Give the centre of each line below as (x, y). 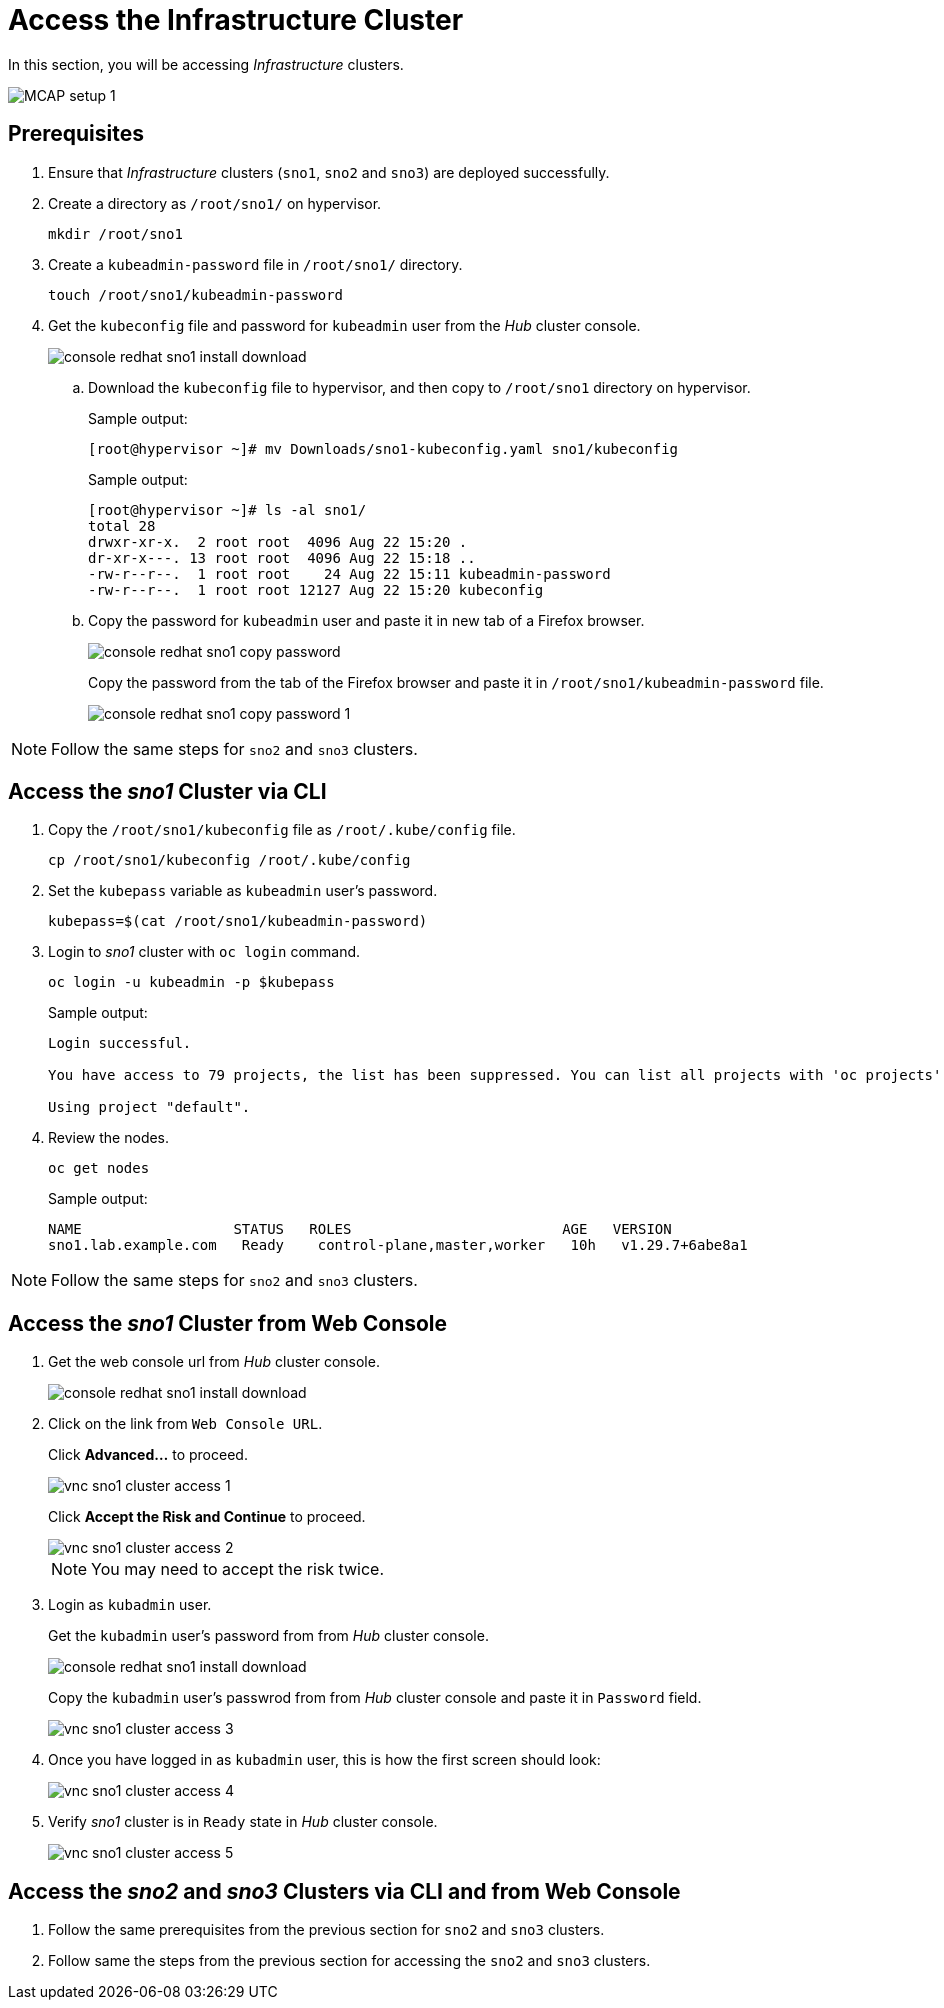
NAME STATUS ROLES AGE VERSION (360, 1229)
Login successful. (120, 1043)
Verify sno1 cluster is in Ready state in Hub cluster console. (243, 1822)
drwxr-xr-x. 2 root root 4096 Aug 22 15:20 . (278, 541)
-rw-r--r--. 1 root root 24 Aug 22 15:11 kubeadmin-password (349, 573)
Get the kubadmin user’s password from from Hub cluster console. (268, 1636)
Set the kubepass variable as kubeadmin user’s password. (243, 891)
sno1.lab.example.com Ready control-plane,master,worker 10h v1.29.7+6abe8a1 (398, 1245)
